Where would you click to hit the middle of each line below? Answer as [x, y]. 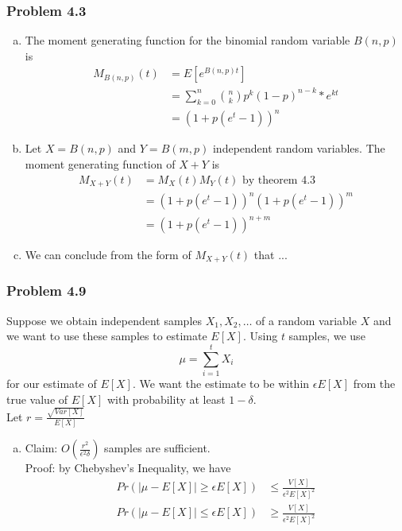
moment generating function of [100, 163]
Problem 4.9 [46, 291]
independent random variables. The [299, 148]
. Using [260, 336]
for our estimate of [52, 384]
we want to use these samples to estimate [107, 336]
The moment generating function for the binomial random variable [187, 40]
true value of [37, 399]
